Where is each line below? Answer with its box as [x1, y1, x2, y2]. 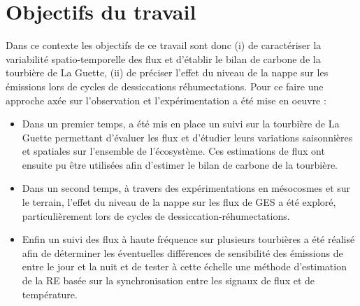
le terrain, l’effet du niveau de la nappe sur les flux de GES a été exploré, [22, 195, 336, 209]
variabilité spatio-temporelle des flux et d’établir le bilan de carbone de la [6, 51, 321, 66]
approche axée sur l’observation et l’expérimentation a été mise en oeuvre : [6, 92, 326, 107]
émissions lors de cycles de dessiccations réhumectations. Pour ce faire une [6, 78, 324, 93]
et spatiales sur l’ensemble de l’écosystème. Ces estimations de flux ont [22, 144, 325, 158]
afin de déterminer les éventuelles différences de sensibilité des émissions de [22, 245, 343, 260]
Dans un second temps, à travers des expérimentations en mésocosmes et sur [22, 181, 351, 195]
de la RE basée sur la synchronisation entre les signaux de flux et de [22, 273, 315, 288]
